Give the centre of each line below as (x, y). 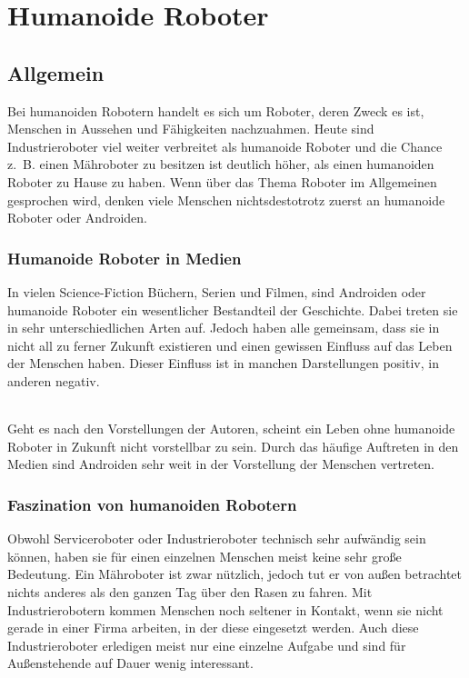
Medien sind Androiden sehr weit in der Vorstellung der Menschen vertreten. (221, 464)
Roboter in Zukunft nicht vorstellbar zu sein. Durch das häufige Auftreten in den (233, 446)
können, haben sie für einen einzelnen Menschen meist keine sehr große (205, 556)
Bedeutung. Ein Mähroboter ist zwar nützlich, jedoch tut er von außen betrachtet (235, 574)
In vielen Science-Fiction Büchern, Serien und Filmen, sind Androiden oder (217, 291)
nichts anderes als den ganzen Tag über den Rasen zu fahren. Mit (190, 591)
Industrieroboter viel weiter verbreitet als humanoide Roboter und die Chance (225, 146)
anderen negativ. (54, 380)
